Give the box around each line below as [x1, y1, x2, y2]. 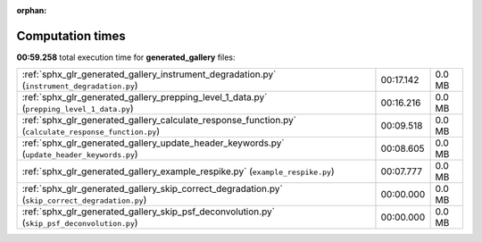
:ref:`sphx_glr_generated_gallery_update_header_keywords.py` [21, 137, 285, 149]
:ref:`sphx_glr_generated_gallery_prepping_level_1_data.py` [21, 91, 268, 104]
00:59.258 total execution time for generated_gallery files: [16, 52, 236, 63]
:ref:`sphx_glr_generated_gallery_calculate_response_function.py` [21, 114, 297, 127]
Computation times [16, 28, 126, 44]
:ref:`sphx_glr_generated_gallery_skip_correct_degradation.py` [21, 183, 283, 196]
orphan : [16, 5, 47, 15]
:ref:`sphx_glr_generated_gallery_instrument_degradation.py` [21, 68, 277, 80]
